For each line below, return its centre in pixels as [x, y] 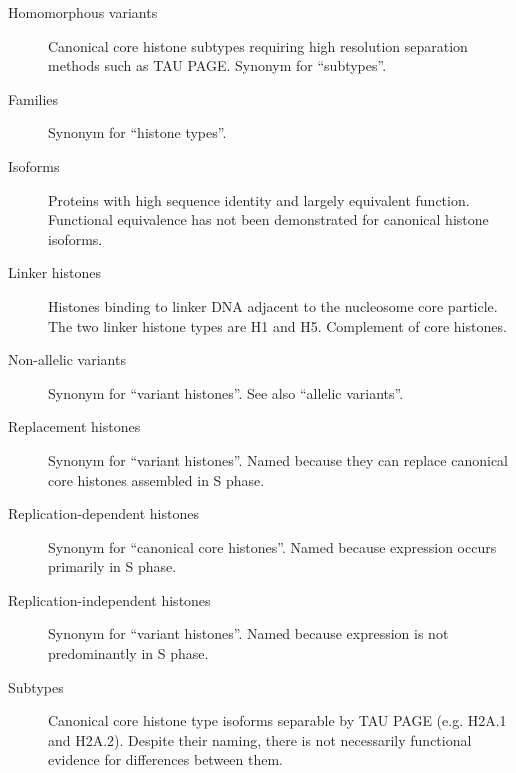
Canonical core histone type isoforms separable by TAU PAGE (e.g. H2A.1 [277, 720]
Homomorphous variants [83, 12]
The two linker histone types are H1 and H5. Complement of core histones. [277, 325]
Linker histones [54, 272]
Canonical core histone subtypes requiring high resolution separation [258, 45]
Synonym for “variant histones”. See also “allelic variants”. [226, 392]
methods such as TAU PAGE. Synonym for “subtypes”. [217, 65]
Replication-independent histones [109, 599]
